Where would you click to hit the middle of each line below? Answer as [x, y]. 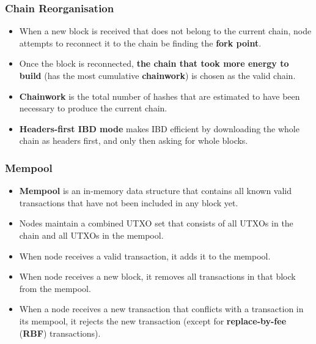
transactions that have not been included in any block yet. [129, 202]
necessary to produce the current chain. [93, 108]
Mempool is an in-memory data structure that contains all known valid [156, 191]
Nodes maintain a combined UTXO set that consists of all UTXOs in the [156, 223]
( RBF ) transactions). [60, 333]
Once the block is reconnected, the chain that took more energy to [154, 63]
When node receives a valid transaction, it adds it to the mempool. [145, 256]
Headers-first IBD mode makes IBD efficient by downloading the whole [159, 128]
